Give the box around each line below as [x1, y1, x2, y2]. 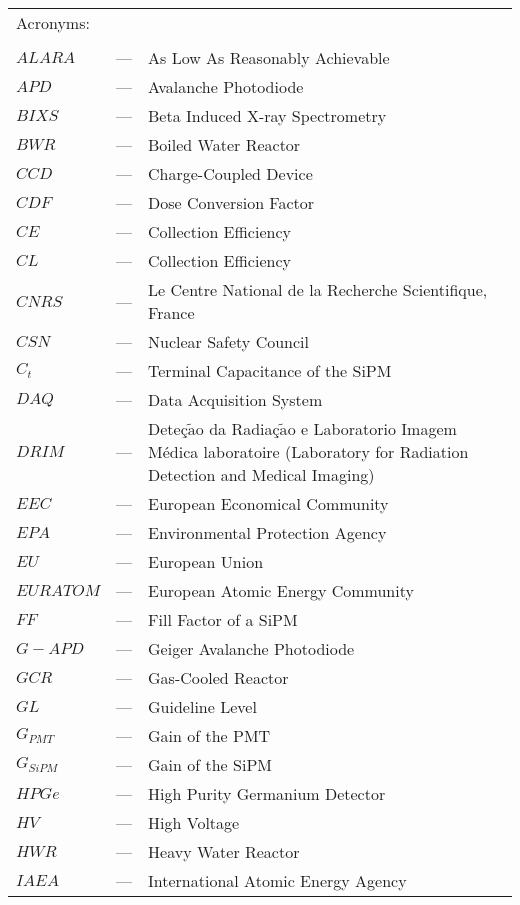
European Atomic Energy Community [148, 579, 414, 602]
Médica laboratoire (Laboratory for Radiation [148, 440, 469, 463]
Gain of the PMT [148, 724, 271, 747]
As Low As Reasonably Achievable [148, 46, 390, 69]
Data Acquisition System [148, 388, 323, 411]
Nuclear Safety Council [148, 330, 309, 353]
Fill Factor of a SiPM [148, 608, 298, 631]
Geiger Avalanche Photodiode [148, 637, 355, 660]
